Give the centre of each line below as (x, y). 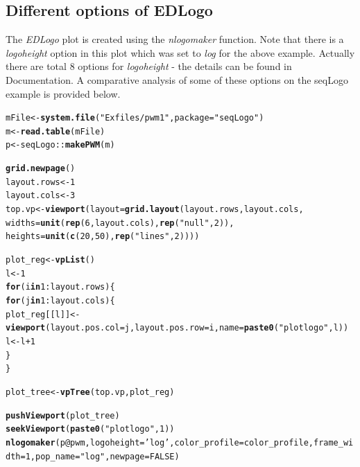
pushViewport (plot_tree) (63, 415)
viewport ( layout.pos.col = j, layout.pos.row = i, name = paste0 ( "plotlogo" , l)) (177, 328)
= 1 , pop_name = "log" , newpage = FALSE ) (100, 456)
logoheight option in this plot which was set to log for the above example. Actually (180, 52)
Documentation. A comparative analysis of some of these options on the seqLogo (177, 79)
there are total (36, 66)
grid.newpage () (41, 169)
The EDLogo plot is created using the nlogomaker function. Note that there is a (175, 39)
